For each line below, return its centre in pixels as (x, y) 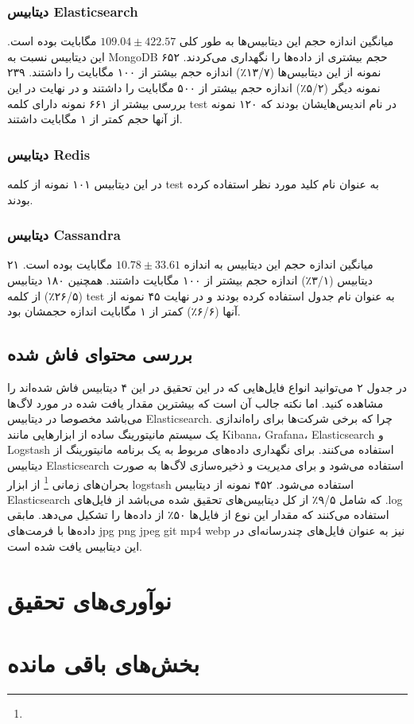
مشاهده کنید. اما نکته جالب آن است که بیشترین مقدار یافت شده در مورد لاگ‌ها (195, 403)
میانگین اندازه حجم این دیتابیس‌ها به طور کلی (286, 41)
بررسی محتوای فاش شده (100, 354)
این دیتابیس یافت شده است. (75, 546)
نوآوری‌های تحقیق (89, 600)
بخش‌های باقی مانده (103, 662)
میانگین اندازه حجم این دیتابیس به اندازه (279, 264)
